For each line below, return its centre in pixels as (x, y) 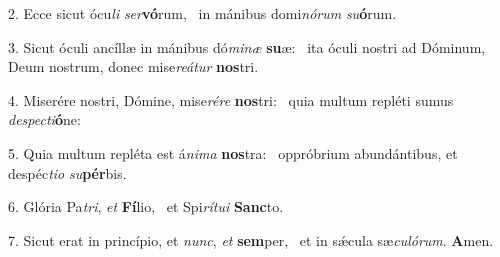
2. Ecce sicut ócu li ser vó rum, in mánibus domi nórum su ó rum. (202, 13)
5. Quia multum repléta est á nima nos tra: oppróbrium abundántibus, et (233, 152)
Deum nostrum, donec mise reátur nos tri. (133, 66)
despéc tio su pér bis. (67, 172)
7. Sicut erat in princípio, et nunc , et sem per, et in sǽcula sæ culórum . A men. (251, 239)
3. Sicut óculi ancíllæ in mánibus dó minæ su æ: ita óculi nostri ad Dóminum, (247, 46)
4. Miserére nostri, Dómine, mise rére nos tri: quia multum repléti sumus (231, 99)
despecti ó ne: (44, 119)
